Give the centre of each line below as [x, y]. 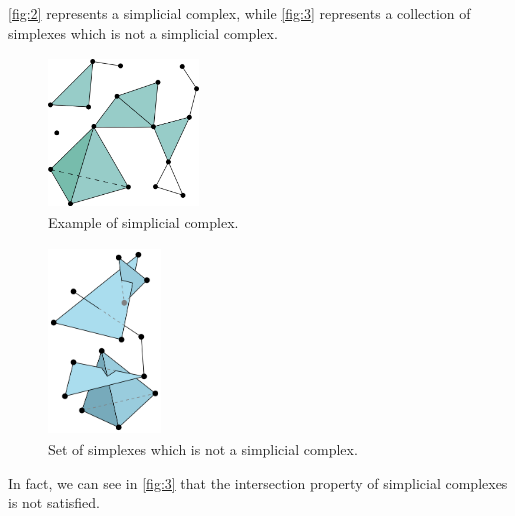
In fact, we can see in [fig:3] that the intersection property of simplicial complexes [258, 482]
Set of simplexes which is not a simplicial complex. [203, 449]
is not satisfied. [54, 502]
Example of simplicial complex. [143, 221]
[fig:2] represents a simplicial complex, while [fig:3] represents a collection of [239, 13]
